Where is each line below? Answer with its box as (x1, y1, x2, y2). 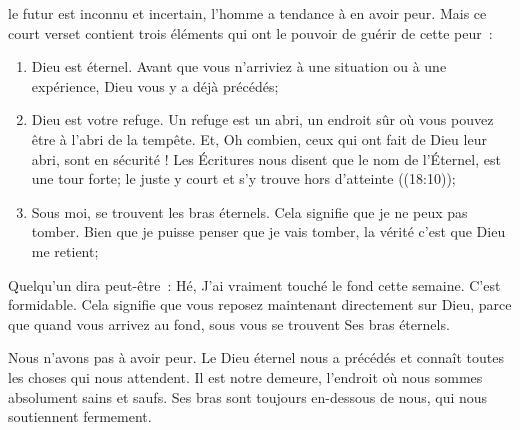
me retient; (31, 240, 99, 261)
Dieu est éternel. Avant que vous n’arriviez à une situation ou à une (31, 56, 447, 77)
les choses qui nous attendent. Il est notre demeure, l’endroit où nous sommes (8, 366, 483, 387)
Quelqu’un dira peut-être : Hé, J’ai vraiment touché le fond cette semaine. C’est (8, 274, 501, 295)
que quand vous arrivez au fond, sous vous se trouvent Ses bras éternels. (8, 313, 450, 334)
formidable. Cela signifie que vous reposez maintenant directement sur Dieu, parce (8, 294, 512, 315)
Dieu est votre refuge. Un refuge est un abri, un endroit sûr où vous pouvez (31, 109, 494, 130)
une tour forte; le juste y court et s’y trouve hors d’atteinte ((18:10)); (31, 168, 456, 189)
